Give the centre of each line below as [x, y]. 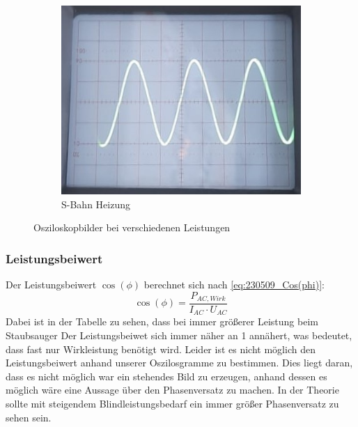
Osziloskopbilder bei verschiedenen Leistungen [132, 227]
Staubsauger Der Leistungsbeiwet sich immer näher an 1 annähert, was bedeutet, [179, 335]
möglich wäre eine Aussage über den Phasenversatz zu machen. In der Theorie [172, 390]
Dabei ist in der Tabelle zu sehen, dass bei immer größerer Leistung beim [162, 321]
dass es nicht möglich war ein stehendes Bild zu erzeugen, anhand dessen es [166, 376]
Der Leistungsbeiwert [51, 284]
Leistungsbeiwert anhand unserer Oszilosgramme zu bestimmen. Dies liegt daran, [179, 363]
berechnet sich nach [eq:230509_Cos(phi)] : [234, 284]
